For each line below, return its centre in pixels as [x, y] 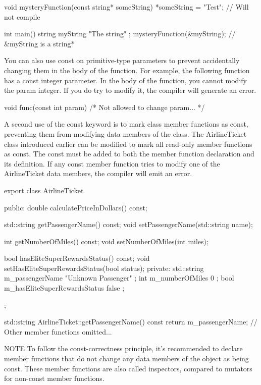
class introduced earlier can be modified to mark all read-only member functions [128, 144]
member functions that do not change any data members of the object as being [126, 359]
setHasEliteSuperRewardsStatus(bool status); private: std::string [104, 268]
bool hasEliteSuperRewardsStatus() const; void [77, 258]
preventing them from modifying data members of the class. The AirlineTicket [125, 133]
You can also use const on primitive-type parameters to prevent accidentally [122, 60]
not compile [22, 16]
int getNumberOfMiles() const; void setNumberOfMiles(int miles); [106, 241]
